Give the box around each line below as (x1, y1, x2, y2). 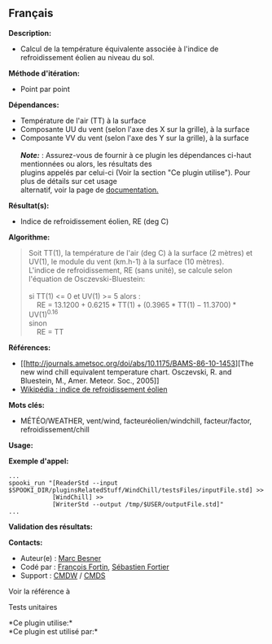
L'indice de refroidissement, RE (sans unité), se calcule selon (28, 265, 233, 275)
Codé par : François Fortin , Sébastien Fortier (20, 562, 169, 572)
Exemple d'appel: (8, 456, 69, 467)
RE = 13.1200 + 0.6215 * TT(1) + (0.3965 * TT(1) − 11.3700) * (36, 300, 237, 309)
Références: (8, 343, 51, 353)
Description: (8, 28, 51, 37)
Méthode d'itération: (8, 68, 80, 78)
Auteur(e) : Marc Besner (20, 554, 102, 563)
